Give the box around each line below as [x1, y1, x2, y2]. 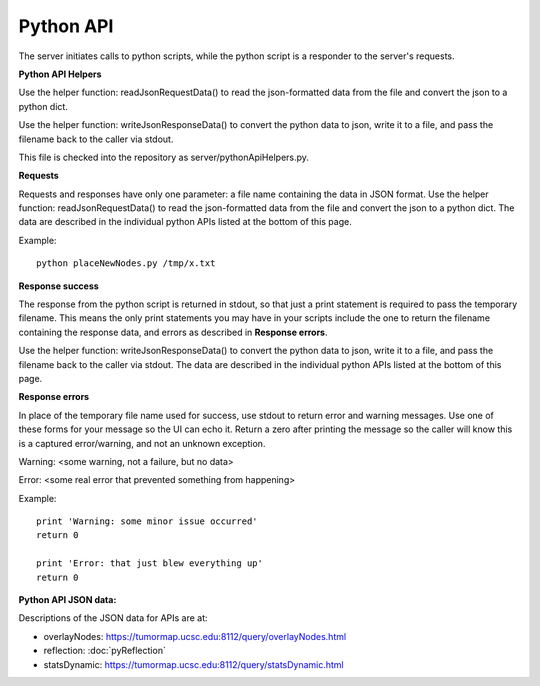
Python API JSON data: [18, 594, 117, 606]
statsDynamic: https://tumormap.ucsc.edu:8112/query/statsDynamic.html [43, 658, 344, 670]
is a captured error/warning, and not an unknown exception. [18, 437, 266, 449]
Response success [18, 280, 99, 292]
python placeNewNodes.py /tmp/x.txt [36, 258, 216, 269]
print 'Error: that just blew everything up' [36, 558, 264, 569]
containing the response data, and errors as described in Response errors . [18, 326, 329, 338]
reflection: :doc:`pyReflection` [43, 645, 167, 657]
